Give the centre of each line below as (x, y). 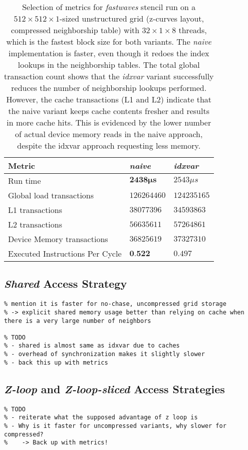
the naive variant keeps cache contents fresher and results (109, 111)
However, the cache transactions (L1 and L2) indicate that (109, 99)
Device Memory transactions (58, 239)
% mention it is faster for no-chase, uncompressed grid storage (115, 304)
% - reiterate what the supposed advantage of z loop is (101, 418)
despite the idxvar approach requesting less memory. (109, 145)
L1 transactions (35, 210)
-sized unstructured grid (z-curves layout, (132, 18)
